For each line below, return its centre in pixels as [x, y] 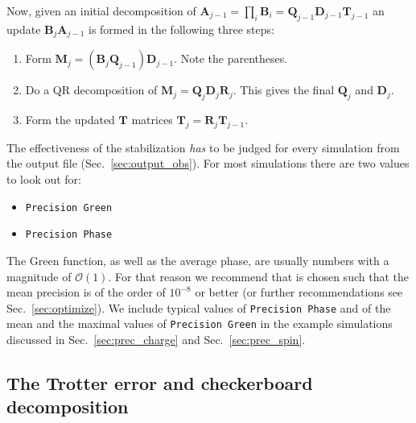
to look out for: [44, 179]
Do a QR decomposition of [91, 90]
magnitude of [39, 276]
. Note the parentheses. [231, 58]
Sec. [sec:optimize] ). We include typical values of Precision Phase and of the [199, 307]
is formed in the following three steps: [181, 29]
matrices [152, 120]
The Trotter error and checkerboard [160, 383]
